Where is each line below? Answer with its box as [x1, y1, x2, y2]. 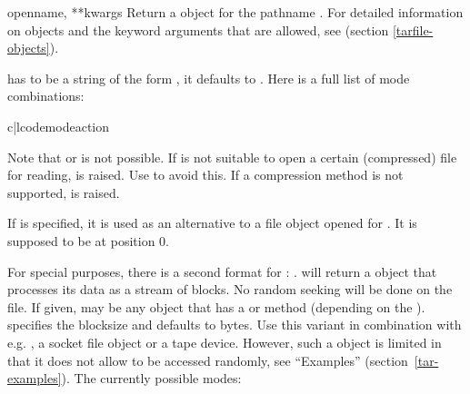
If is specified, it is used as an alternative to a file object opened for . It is [7, 213, 417, 232]
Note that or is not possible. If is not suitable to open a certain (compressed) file [7, 147, 457, 166]
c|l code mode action [7, 116, 110, 135]
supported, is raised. [7, 182, 120, 202]
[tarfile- [392, 20, 434, 39]
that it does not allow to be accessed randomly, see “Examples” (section [7, 350, 408, 369]
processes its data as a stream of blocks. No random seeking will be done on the [7, 280, 453, 299]
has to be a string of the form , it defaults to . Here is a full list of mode [7, 68, 410, 87]
